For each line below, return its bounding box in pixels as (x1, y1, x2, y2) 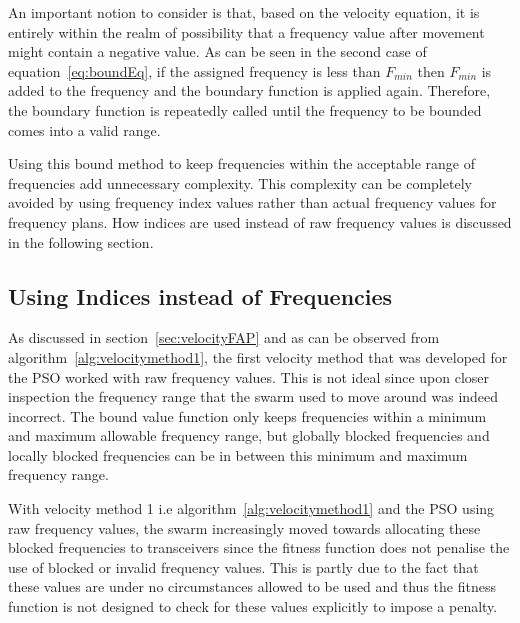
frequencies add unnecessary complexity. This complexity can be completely (8, 172, 472, 193)
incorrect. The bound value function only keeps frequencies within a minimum (8, 405, 487, 426)
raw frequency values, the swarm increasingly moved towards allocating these (8, 517, 481, 538)
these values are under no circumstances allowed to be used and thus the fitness (8, 576, 496, 597)
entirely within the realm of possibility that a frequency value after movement (8, 21, 485, 42)
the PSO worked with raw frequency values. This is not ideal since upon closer (8, 366, 490, 387)
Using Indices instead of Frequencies (8, 280, 393, 311)
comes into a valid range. (8, 119, 161, 140)
